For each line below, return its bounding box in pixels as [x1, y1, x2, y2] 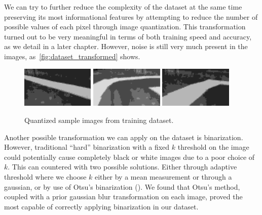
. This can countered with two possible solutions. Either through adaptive [8, 161, 237, 172]
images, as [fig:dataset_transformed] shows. [4, 51, 140, 61]
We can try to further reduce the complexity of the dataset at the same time [4, 2, 242, 12]
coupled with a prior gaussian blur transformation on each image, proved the [4, 191, 243, 202]
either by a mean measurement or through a [95, 171, 232, 182]
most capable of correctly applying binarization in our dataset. [4, 201, 199, 211]
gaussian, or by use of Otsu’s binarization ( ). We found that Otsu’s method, [4, 181, 240, 192]
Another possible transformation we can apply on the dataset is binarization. [4, 132, 243, 142]
